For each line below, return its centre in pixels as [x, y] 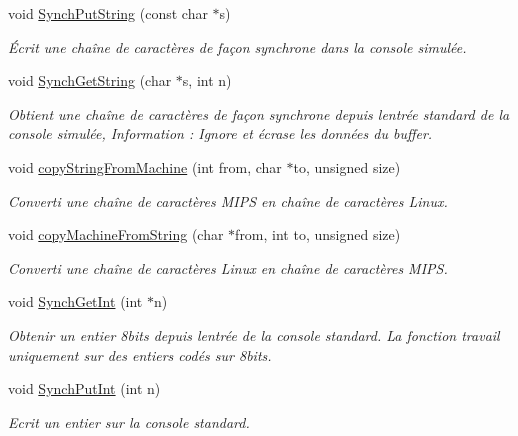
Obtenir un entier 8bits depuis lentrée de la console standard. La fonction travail [254, 334]
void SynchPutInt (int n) [84, 388]
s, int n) [207, 80]
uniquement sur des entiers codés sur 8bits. [140, 354]
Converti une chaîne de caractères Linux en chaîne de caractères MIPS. [228, 267]
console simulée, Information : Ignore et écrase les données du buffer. [220, 133]
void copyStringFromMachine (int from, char [145, 166]
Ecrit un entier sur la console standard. [129, 421]
